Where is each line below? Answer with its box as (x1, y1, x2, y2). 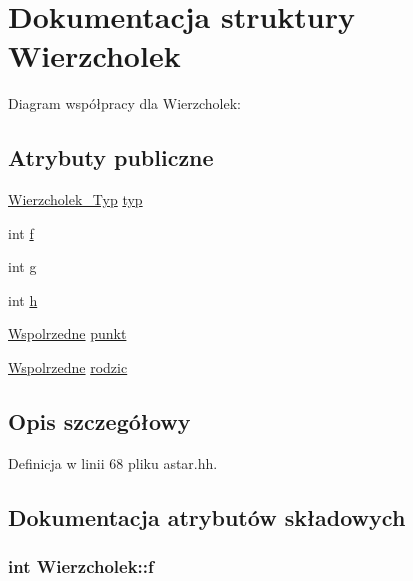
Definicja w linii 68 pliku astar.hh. (8, 452, 218, 473)
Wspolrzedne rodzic (8, 357, 128, 378)
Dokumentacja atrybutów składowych (8, 501, 406, 532)
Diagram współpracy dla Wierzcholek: (8, 93, 241, 114)
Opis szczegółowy (8, 406, 191, 437)
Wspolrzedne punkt (8, 323, 127, 344)
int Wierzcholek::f (8, 554, 154, 579)
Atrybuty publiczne (8, 142, 214, 173)
